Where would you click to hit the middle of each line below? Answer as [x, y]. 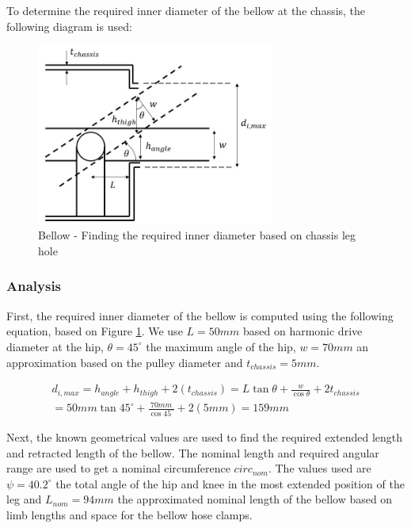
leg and [24, 499]
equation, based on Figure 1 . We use [95, 331]
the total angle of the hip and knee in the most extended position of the [230, 483]
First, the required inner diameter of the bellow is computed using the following [200, 315]
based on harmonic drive [303, 331]
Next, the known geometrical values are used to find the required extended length [205, 437]
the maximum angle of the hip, [221, 346]
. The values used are [320, 468]
